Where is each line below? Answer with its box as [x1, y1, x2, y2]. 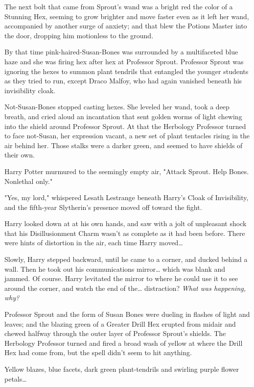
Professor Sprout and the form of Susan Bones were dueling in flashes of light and [4, 309, 250, 319]
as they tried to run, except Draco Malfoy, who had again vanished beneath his [4, 76, 242, 86]
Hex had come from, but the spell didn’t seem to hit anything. [4, 347, 192, 358]
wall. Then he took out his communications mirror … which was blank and [4, 263, 226, 274]
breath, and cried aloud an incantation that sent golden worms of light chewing [4, 111, 242, 121]
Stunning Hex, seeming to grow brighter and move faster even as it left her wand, [4, 11, 249, 21]
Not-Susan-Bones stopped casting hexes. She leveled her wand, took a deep [4, 102, 230, 112]
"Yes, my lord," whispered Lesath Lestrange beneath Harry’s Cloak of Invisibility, [4, 192, 249, 203]
